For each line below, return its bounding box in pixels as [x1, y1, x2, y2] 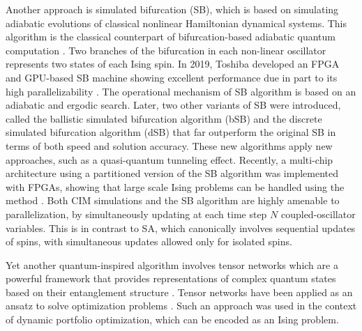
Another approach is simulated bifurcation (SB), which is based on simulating [6, 2, 339, 16]
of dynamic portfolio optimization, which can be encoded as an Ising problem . [6, 312, 339, 327]
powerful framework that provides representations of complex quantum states [6, 271, 336, 286]
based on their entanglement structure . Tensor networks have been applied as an [6, 284, 353, 299]
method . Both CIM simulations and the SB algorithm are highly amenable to [6, 193, 340, 208]
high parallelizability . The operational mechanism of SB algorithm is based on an [6, 84, 356, 98]
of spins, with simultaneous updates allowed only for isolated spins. [6, 234, 292, 249]
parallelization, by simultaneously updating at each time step [6, 206, 267, 221]
